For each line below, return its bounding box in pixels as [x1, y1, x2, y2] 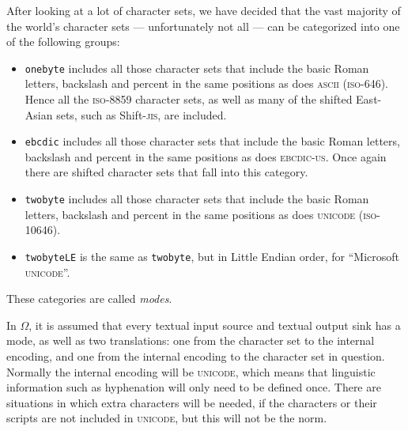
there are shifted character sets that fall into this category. [25, 164, 308, 180]
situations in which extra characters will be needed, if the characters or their [6, 394, 377, 410]
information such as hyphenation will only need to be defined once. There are [6, 379, 381, 395]
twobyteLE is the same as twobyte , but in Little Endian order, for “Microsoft [25, 248, 400, 264]
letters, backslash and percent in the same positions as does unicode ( [25, 206, 364, 222]
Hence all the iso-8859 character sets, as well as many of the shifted [25, 91, 353, 108]
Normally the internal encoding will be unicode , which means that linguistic [6, 363, 376, 380]
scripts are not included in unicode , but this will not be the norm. [6, 410, 327, 426]
